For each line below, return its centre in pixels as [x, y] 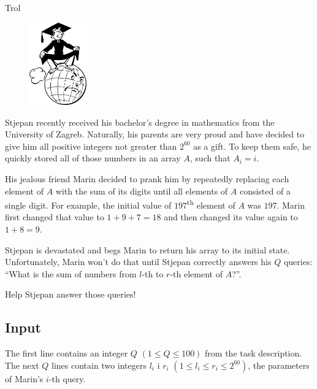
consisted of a [265, 191]
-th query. [67, 378]
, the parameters [279, 365]
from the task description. [254, 353]
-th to [153, 273]
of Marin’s [24, 378]
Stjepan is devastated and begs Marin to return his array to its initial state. [147, 249]
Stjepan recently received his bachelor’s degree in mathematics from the [140, 122]
